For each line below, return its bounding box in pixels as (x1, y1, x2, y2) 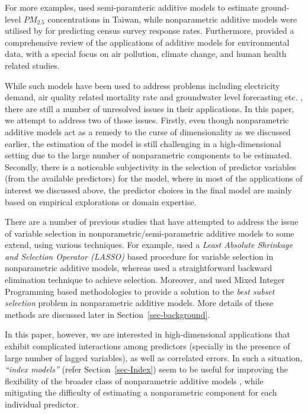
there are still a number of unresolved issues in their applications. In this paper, (5, 102, 294, 114)
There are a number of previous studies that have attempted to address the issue (5, 215, 299, 228)
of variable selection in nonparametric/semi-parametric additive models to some (5, 227, 294, 239)
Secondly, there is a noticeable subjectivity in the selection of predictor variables (5, 160, 296, 173)
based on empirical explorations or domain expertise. (5, 195, 197, 208)
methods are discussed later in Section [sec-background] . (5, 308, 210, 320)
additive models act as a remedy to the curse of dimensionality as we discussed (5, 125, 291, 138)
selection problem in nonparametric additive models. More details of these (5, 297, 274, 309)
